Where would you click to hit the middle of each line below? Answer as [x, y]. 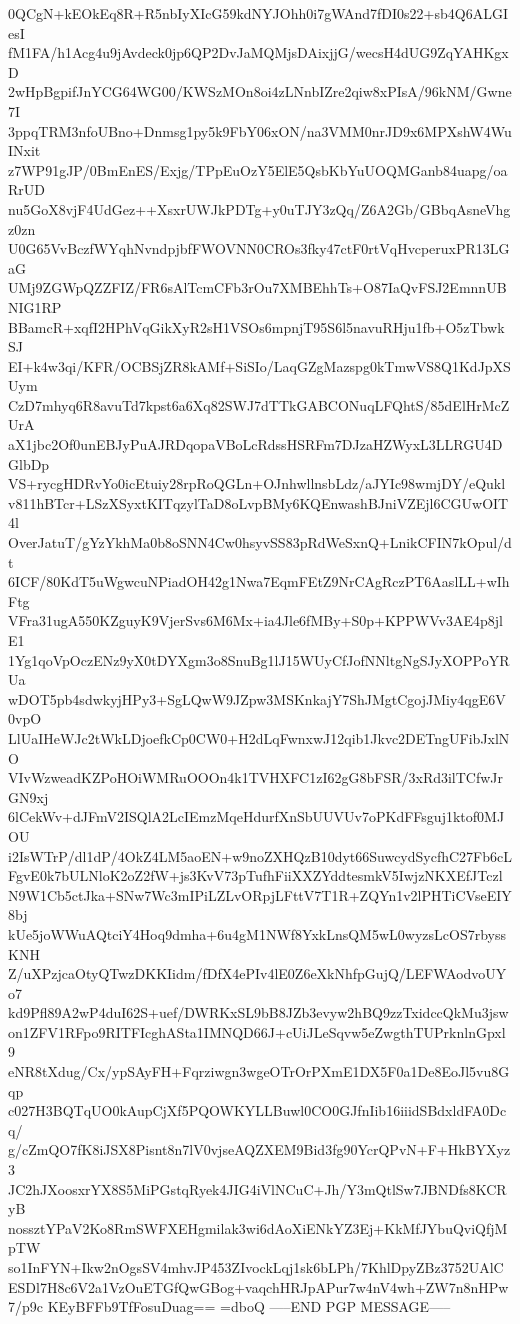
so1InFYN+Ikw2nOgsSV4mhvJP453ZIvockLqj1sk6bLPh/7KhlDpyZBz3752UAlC [256, 1267]
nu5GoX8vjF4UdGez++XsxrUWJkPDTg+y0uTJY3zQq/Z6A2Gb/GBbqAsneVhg [259, 208]
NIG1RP [35, 306]
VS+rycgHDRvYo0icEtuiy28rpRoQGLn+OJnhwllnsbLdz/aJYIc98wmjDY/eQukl [257, 483]
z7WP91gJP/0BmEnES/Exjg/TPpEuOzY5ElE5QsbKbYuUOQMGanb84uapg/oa [258, 169]
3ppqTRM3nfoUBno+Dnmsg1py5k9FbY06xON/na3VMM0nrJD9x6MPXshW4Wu [260, 130]
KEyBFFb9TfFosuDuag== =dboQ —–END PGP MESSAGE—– [249, 1306]
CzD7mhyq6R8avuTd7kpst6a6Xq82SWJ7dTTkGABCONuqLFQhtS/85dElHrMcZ [259, 404]
